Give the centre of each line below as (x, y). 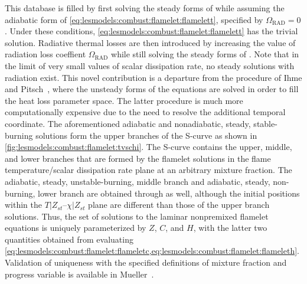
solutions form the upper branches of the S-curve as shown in (146, 135)
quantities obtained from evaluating (69, 239)
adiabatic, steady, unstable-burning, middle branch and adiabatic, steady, (138, 181)
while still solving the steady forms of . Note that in (205, 54)
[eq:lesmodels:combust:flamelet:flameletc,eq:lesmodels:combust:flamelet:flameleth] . (152, 251)
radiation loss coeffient (45, 54)
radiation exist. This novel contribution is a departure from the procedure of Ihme (153, 77)
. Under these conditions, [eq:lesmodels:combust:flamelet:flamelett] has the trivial (151, 31)
